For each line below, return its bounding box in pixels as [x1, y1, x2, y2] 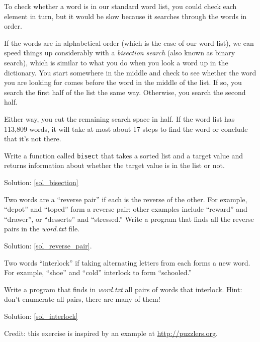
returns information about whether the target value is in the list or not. [4, 160, 225, 170]
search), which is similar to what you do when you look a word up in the [4, 57, 228, 67]
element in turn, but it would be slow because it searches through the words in [4, 11, 247, 21]
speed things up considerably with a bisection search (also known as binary [4, 47, 235, 58]
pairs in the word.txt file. [4, 223, 80, 234]
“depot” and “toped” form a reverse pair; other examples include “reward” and [4, 204, 247, 214]
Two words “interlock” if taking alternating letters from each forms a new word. [4, 257, 250, 268]
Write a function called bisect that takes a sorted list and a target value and [4, 150, 243, 160]
